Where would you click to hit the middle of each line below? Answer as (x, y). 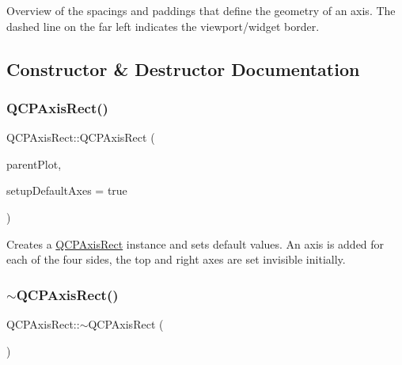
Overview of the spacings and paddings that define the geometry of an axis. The (201, 10)
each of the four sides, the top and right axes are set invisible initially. (176, 259)
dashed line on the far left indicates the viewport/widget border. (163, 26)
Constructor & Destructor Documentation (183, 68)
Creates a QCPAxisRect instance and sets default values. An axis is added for (195, 243)
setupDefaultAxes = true (67, 190)
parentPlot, (34, 163)
